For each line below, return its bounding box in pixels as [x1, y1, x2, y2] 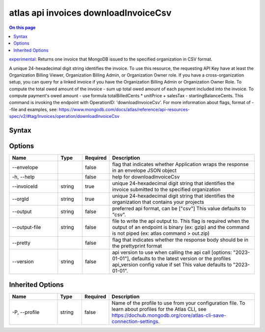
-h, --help [12, 173, 35, 180]
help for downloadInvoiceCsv [112, 173, 180, 180]
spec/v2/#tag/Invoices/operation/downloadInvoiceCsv [9, 113, 120, 119]
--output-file [12, 224, 41, 231]
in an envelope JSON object [112, 167, 177, 174]
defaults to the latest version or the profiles [131, 255, 231, 262]
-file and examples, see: [9, 106, 58, 112]
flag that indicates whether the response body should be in [112, 236, 249, 243]
